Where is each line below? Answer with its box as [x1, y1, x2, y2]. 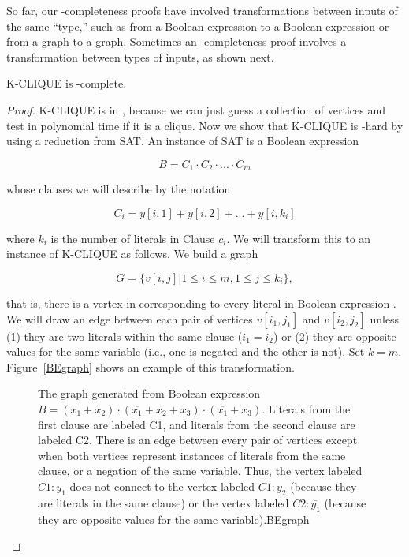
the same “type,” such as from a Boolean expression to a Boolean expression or [6, 17, 389, 34]
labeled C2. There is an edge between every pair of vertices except [38, 432, 358, 448]
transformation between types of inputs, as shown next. [6, 48, 274, 65]
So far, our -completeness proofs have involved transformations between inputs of [6, 2, 398, 18]
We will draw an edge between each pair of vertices [6, 310, 253, 327]
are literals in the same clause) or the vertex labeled [38, 494, 289, 510]
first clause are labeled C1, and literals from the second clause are [38, 416, 355, 432]
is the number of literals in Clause [50, 230, 215, 246]
